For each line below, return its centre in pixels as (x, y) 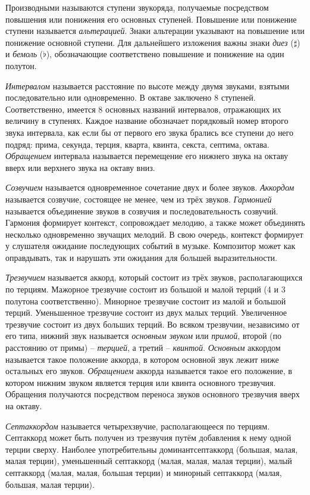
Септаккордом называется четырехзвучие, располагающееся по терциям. (138, 426)
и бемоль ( (24, 54)
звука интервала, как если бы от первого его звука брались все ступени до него (149, 132)
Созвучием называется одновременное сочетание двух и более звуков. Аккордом (150, 187)
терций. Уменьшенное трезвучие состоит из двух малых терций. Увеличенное (146, 312)
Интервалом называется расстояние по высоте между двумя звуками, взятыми (148, 85)
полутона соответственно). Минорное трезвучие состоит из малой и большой (146, 301)
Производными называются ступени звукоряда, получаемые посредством (137, 7)
